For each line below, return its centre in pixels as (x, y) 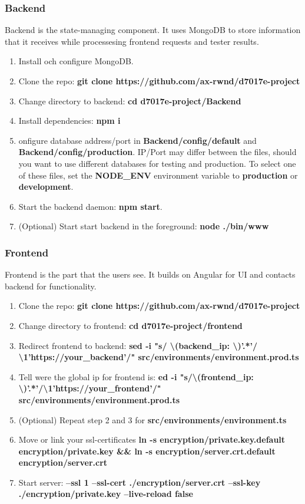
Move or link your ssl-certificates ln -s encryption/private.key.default (152, 439)
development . (46, 187)
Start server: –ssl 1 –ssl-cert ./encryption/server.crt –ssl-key (140, 482)
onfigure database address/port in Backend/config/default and (137, 140)
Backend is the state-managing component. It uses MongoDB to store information (153, 30)
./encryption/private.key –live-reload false (106, 494)
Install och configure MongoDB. (76, 61)
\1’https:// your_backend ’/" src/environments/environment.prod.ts (159, 357)
